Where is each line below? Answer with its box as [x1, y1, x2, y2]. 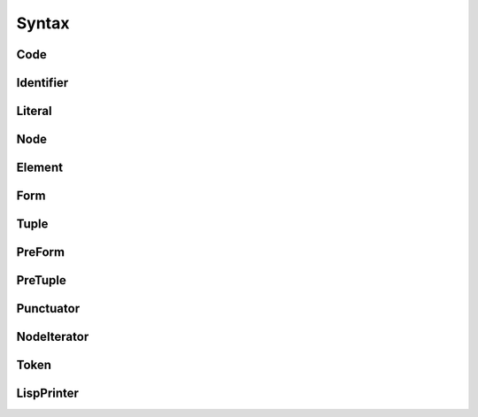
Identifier [16, 75, 69, 90]
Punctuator [16, 301, 80, 316]
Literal [16, 104, 52, 119]
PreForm [16, 244, 66, 260]
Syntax [16, 13, 70, 33]
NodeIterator [16, 329, 89, 344]
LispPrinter [16, 386, 80, 401]
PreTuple [16, 273, 66, 288]
